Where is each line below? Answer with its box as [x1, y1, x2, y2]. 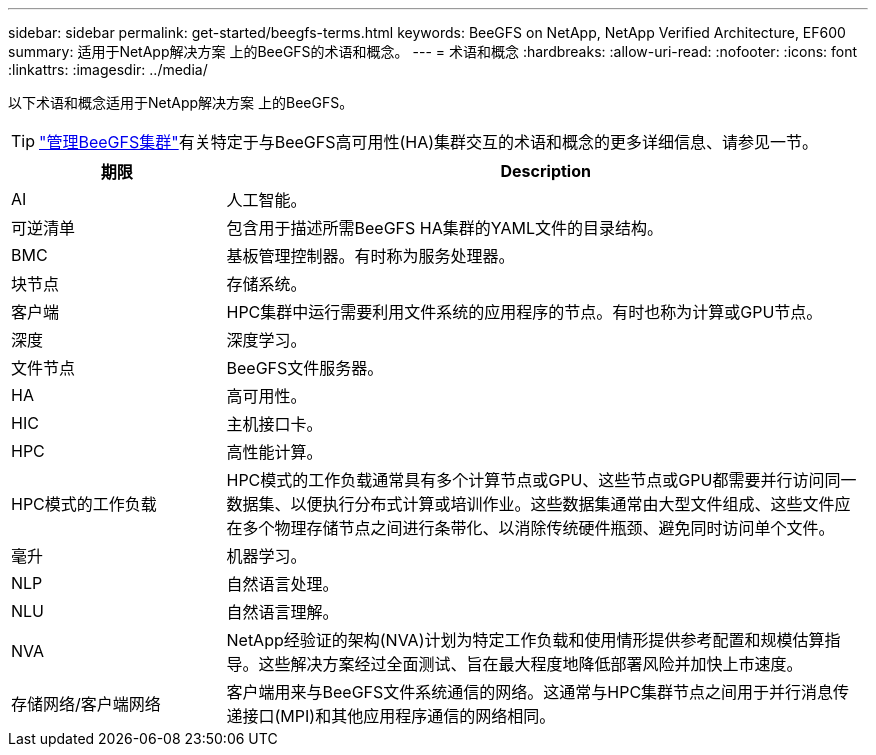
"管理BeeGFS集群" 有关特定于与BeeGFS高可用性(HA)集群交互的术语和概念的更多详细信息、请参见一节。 [39, 132, 819, 152]
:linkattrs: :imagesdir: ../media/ [8, 61, 208, 78]
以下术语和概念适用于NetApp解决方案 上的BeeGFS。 [8, 94, 354, 111]
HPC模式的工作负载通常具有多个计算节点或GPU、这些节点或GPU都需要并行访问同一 [226, 470, 857, 490]
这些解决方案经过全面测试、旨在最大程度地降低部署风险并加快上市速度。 [258, 654, 803, 674]
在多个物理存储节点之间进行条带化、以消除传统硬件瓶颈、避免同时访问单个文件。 [226, 518, 835, 538]
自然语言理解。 [226, 602, 339, 622]
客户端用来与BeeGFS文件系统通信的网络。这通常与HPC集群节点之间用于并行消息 [226, 682, 834, 702]
